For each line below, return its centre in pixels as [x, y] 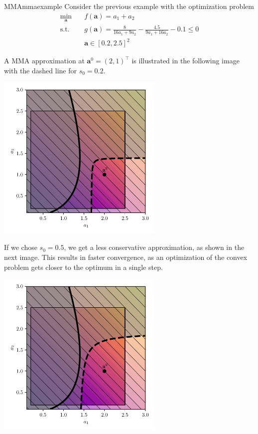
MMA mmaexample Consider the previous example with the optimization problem [129, 6]
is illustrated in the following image [186, 61]
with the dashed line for [40, 70]
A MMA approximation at [44, 61]
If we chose [21, 247]
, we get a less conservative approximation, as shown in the [154, 247]
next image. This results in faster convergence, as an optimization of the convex [126, 257]
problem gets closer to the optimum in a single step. [83, 267]
